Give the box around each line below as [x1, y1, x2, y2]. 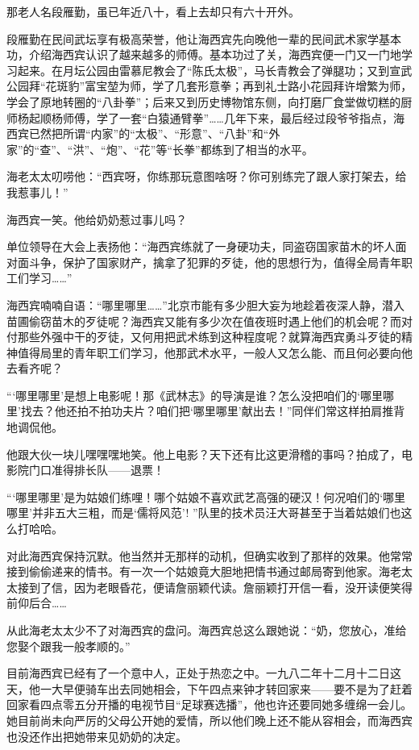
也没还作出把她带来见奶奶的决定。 [6, 727, 187, 744]
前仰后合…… [6, 594, 67, 611]
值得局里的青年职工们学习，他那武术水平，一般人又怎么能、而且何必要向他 [17, 344, 413, 360]
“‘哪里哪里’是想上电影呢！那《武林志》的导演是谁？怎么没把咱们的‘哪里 [6, 386, 384, 403]
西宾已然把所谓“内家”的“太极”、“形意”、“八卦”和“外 [6, 125, 280, 142]
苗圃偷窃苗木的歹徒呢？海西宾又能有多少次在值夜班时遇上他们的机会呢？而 [6, 312, 401, 329]
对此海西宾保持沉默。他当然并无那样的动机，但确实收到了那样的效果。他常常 [6, 547, 413, 564]
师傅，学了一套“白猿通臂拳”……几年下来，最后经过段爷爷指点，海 [62, 109, 404, 126]
